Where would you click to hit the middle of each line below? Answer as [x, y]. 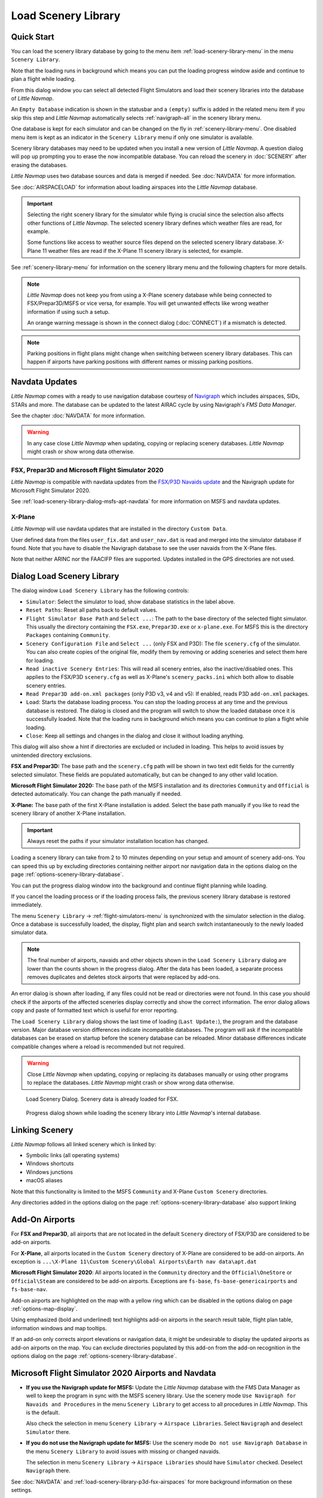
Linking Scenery [42, 1130]
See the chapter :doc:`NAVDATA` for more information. [78, 416]
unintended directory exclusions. [51, 755]
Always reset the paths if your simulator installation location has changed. [118, 841]
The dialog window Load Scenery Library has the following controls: [100, 591]
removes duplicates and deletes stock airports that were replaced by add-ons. [124, 977]
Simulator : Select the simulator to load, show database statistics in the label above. [131, 602]
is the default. [43, 1413]
